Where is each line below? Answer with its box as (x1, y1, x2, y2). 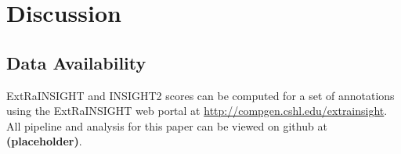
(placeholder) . (6, 133, 82, 149)
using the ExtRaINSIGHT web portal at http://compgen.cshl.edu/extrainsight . (6, 102, 388, 119)
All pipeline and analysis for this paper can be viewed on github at (6, 117, 327, 134)
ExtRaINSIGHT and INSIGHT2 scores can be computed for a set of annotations (6, 87, 395, 103)
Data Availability (6, 50, 146, 74)
